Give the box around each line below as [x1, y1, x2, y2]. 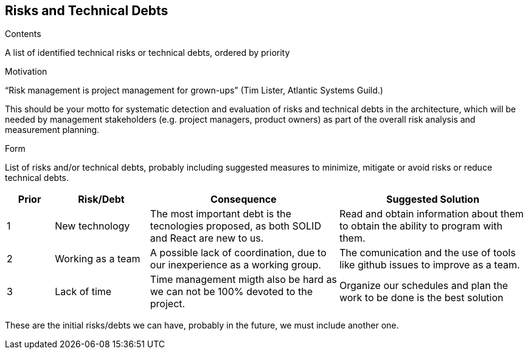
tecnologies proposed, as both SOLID [150, 220, 321, 233]
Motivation [5, 66, 47, 77]
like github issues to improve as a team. [339, 259, 520, 271]
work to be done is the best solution [339, 291, 504, 304]
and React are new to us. [150, 232, 264, 245]
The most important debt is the [150, 208, 291, 220]
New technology [55, 220, 130, 233]
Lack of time [55, 285, 112, 298]
